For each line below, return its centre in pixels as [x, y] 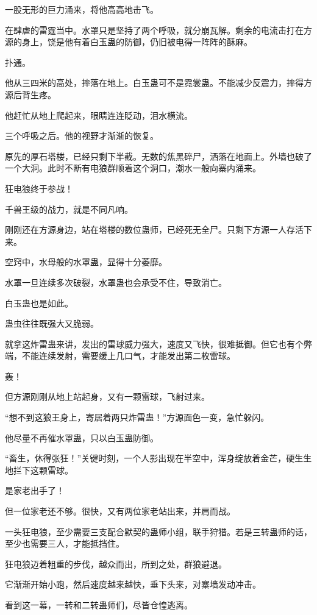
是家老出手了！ [35, 490]
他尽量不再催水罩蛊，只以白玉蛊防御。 [82, 437]
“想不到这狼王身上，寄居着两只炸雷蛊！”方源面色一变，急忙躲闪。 [137, 417]
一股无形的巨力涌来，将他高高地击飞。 [82, 9]
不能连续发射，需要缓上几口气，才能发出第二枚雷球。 [128, 356]
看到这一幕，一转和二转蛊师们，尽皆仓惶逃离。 [99, 605]
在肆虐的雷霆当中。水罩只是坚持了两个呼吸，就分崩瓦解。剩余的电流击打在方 [158, 30]
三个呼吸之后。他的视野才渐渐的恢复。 [82, 136]
